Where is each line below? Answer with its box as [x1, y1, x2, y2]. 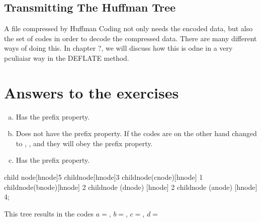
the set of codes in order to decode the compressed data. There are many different [4, 33, 257, 43]
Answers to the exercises [4, 82, 179, 102]
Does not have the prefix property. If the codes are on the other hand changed [16, 128, 257, 139]
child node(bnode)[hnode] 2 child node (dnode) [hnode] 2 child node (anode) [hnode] [4, 181, 257, 192]
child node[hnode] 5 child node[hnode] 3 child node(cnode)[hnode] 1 [4, 172, 203, 182]
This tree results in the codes [4, 208, 94, 218]
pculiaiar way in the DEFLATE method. [4, 52, 129, 63]
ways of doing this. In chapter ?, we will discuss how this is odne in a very [4, 43, 233, 53]
